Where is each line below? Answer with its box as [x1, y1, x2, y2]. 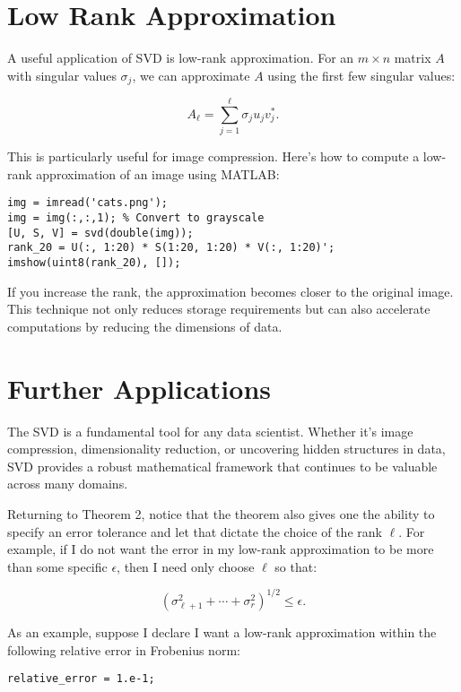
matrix [394, 48, 431, 67]
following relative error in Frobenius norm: [7, 640, 240, 659]
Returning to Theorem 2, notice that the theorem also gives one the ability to [7, 505, 435, 523]
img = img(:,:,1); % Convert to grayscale [7, 212, 265, 225]
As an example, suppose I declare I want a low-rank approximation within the [7, 622, 437, 641]
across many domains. [7, 474, 128, 493]
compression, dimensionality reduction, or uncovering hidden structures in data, [7, 439, 446, 458]
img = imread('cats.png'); [7, 196, 168, 210]
